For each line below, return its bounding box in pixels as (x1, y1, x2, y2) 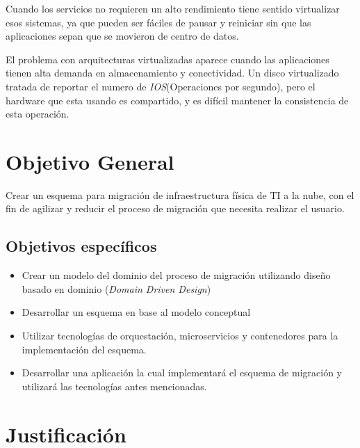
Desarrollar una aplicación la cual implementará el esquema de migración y (22, 365, 342, 380)
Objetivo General (6, 147, 174, 175)
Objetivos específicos (6, 235, 157, 257)
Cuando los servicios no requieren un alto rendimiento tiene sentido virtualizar (6, 1, 340, 15)
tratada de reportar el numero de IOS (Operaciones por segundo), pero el (6, 79, 316, 93)
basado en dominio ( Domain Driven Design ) (22, 281, 211, 296)
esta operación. (6, 106, 69, 121)
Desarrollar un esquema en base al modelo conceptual (22, 305, 251, 319)
